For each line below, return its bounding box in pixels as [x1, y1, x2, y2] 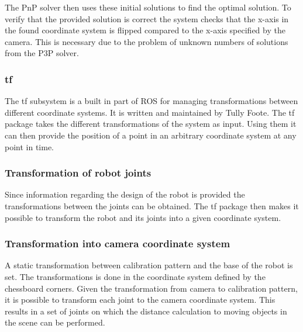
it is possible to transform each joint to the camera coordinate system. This [5, 293, 276, 306]
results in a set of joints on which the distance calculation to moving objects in [5, 305, 287, 317]
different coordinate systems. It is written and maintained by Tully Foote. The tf [5, 106, 295, 118]
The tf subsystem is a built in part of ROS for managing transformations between [5, 95, 298, 107]
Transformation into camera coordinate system [5, 236, 230, 251]
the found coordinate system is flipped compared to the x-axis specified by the [5, 24, 285, 36]
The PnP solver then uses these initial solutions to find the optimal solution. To [5, 1, 291, 13]
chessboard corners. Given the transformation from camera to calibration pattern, [5, 282, 298, 294]
